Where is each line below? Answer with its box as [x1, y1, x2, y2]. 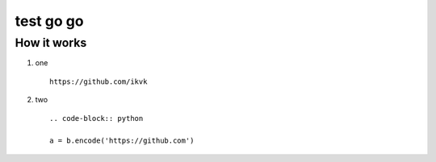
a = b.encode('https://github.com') [49, 136, 195, 145]
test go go [15, 12, 84, 30]
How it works [15, 35, 87, 50]
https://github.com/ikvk [49, 77, 148, 86]
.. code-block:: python [49, 114, 144, 123]
